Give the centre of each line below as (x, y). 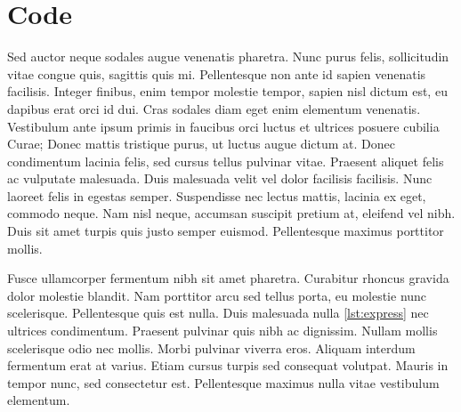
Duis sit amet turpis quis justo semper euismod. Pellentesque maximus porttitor (226, 231)
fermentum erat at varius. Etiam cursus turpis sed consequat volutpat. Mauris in (228, 365)
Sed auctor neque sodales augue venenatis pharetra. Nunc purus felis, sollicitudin (228, 57)
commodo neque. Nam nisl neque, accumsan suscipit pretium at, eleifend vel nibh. (231, 213)
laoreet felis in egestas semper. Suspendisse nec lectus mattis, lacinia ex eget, (217, 195)
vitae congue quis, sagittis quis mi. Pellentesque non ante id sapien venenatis (217, 73)
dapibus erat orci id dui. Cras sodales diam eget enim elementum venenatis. (214, 108)
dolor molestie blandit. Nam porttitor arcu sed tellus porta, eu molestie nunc (217, 295)
